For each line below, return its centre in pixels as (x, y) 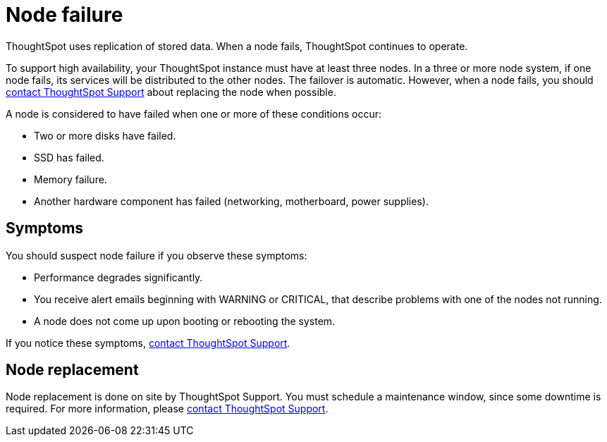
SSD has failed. (69, 157)
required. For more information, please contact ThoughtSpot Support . (167, 409)
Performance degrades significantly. (118, 277)
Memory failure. (70, 179)
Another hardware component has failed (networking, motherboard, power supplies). (231, 201)
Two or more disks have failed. (105, 135)
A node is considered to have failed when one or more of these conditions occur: (194, 113)
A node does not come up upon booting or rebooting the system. (185, 321)
